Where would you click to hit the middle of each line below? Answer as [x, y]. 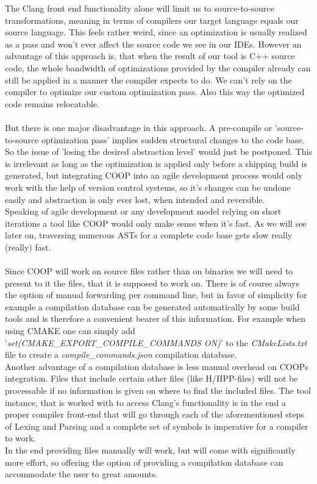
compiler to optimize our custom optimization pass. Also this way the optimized [155, 92]
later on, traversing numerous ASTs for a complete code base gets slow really [149, 235]
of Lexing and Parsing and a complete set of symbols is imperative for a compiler [157, 426]
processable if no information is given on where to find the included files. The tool [158, 390]
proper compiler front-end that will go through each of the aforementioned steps [155, 414]
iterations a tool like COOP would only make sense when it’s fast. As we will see [156, 223]
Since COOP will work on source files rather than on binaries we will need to [149, 271]
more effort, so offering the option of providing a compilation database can [144, 462]
